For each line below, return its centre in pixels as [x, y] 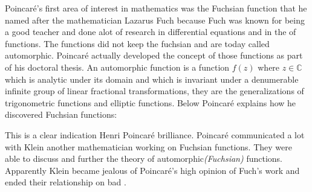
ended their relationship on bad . [66, 182]
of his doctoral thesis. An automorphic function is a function [117, 67]
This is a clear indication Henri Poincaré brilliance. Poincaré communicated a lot [155, 134]
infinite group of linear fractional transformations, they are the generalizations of [154, 91]
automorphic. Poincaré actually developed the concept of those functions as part [154, 55]
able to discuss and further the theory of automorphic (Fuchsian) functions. [144, 158]
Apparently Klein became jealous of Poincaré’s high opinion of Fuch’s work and [152, 170]
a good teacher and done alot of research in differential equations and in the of [151, 32]
